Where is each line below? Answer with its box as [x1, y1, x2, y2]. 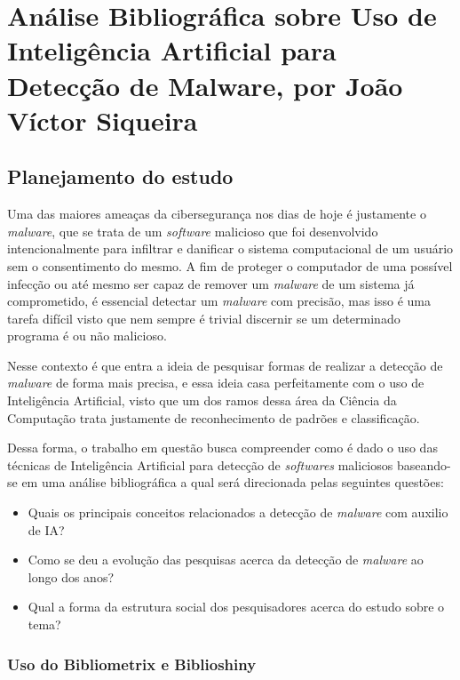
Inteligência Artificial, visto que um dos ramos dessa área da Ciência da [7, 391, 397, 410]
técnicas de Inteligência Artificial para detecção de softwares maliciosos [7, 455, 393, 474]
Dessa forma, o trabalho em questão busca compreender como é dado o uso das [7, 438, 438, 457]
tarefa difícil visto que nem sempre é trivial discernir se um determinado [7, 308, 401, 327]
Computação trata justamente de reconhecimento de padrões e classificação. [7, 408, 420, 427]
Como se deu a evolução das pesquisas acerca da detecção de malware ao [28, 550, 424, 569]
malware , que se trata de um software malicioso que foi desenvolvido [7, 221, 378, 240]
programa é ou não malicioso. [7, 326, 167, 345]
